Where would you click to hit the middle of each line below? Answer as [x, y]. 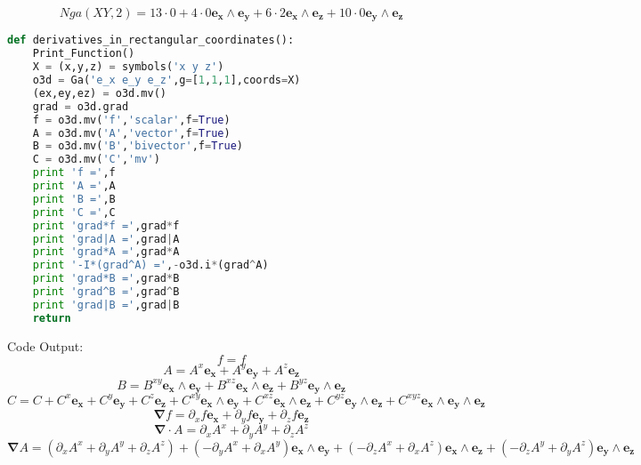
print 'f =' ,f [74, 173]
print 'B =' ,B [74, 199]
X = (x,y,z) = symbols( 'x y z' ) [128, 67]
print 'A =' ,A [74, 186]
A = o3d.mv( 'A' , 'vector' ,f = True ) [131, 133]
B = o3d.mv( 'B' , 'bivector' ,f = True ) [138, 146]
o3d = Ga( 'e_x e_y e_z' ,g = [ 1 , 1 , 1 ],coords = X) [166, 80]
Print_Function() [84, 54]
